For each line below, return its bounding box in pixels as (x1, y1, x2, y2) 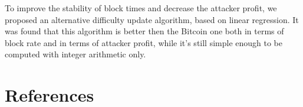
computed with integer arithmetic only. (5, 48, 146, 60)
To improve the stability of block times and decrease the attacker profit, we (5, 2, 277, 14)
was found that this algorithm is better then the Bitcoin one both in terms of (5, 25, 284, 37)
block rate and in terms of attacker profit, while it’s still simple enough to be (5, 36, 283, 48)
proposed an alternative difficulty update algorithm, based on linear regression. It (5, 13, 299, 25)
